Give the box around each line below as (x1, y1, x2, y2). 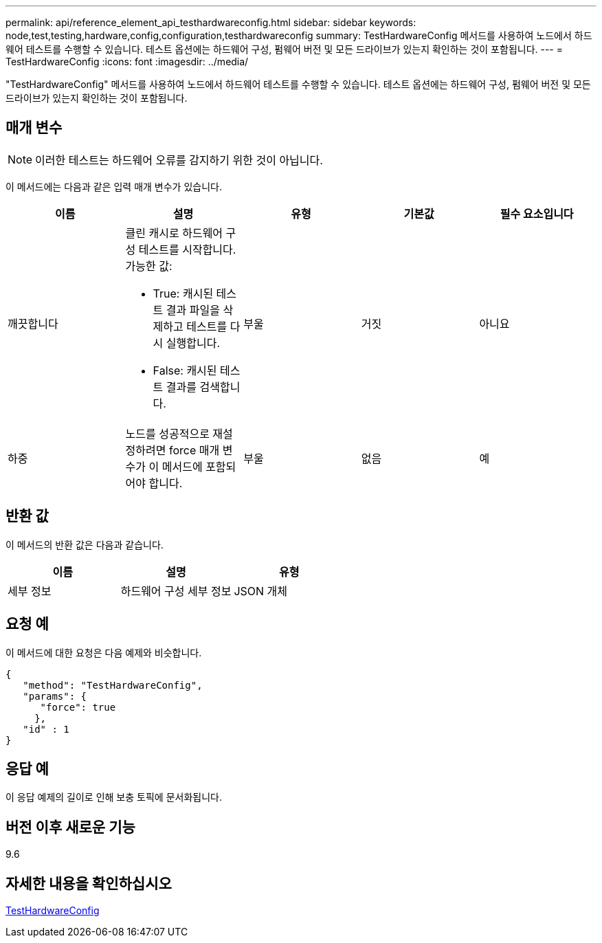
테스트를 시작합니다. (138, 242, 236, 256)
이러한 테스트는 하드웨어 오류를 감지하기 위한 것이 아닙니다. (35, 153, 323, 167)
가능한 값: (125, 258, 172, 273)
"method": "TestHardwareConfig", (23, 679, 203, 691)
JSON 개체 (234, 584, 288, 598)
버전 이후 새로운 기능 (5, 818, 135, 836)
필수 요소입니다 (500, 206, 574, 221)
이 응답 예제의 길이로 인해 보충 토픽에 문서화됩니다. (5, 791, 222, 803)
